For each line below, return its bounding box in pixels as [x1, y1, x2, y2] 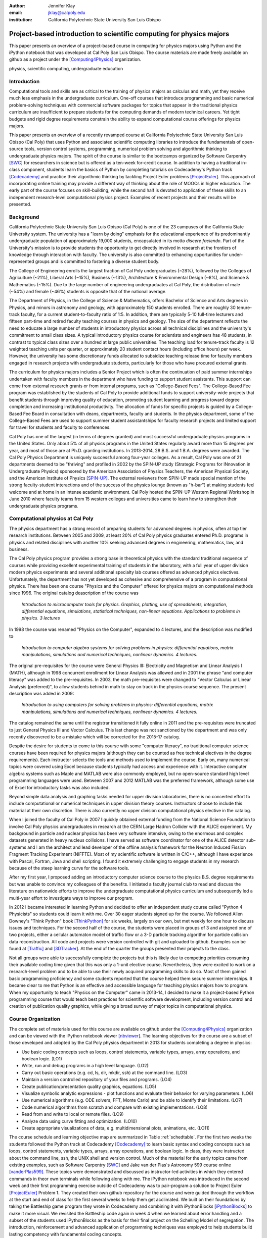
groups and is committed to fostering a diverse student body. [35, 258, 160, 264]
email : [9, 10, 22, 16]
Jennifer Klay [48, 3, 75, 8]
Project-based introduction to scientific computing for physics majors [9, 30, 229, 38]
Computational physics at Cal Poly [9, 515, 94, 522]
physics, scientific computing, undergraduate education [9, 65, 123, 71]
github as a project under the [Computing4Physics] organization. [9, 56, 141, 62]
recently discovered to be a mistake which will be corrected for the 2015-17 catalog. [9, 733, 180, 740]
